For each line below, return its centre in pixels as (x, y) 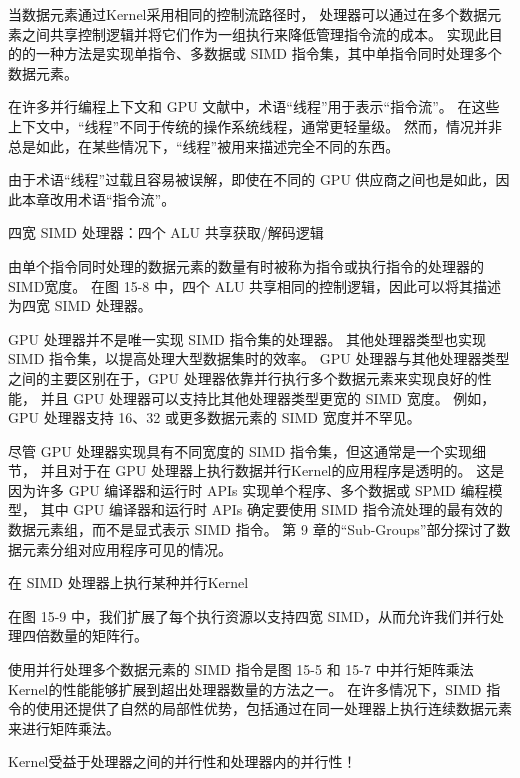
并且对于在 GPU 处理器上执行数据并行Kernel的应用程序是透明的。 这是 (272, 470)
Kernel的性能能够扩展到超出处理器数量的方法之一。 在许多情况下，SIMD (245, 688)
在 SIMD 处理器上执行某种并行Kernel (128, 582)
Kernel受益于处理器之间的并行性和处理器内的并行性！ (182, 761)
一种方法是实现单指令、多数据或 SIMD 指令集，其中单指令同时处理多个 (268, 53)
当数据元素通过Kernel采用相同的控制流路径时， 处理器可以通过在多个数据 (248, 14)
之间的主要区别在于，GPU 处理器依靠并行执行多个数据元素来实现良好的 (243, 377)
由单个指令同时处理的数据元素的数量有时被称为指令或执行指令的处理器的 (246, 265)
